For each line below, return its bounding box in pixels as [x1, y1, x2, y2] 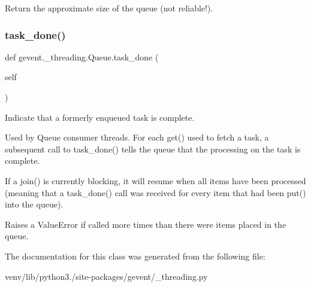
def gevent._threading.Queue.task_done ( [5, 50, 159, 63]
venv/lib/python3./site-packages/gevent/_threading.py [5, 270, 208, 282]
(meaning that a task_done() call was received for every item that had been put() [5, 186, 306, 199]
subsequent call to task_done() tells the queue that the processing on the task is [5, 142, 301, 155]
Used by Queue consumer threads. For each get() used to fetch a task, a [5, 131, 269, 143]
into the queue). [5, 198, 64, 210]
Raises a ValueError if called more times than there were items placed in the [5, 218, 286, 230]
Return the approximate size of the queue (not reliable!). [5, 2, 213, 14]
